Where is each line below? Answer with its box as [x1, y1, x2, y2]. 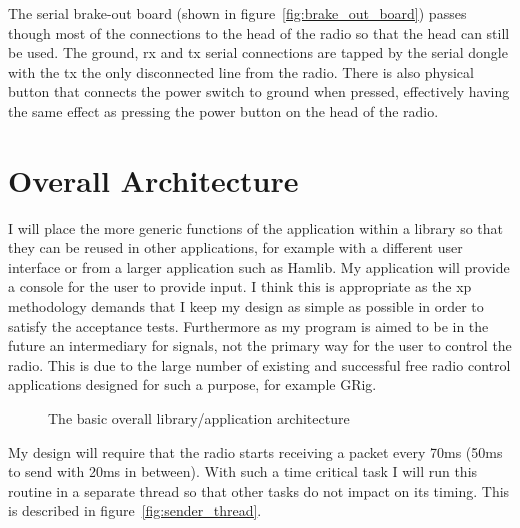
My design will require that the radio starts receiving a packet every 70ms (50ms [8, 441, 503, 462]
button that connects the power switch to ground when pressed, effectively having [8, 81, 510, 102]
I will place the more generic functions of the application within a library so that [8, 217, 503, 238]
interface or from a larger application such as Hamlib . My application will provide [8, 256, 510, 277]
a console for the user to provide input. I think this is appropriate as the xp [8, 276, 472, 297]
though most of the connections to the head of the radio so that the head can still [8, 22, 510, 43]
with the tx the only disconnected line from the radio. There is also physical [8, 61, 474, 82]
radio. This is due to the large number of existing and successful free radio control [8, 354, 511, 375]
